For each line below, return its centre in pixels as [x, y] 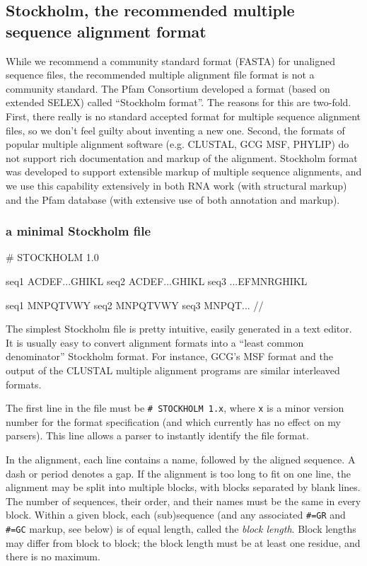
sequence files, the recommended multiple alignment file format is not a [160, 75]
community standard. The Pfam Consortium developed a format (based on [168, 88]
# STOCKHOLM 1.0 [52, 257]
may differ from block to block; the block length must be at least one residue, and [183, 542]
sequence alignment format [106, 31]
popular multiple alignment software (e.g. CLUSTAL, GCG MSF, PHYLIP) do [177, 144]
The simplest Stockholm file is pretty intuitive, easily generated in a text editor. [179, 329]
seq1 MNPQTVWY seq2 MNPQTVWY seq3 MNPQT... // [135, 305]
